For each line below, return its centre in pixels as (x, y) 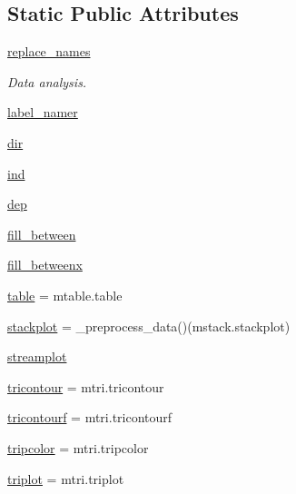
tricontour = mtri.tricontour (86, 386)
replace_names (49, 51)
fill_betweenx (45, 265)
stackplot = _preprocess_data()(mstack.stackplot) (149, 326)
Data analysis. (47, 81)
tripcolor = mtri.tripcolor (78, 447)
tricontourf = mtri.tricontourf (90, 417)
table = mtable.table (65, 295)
